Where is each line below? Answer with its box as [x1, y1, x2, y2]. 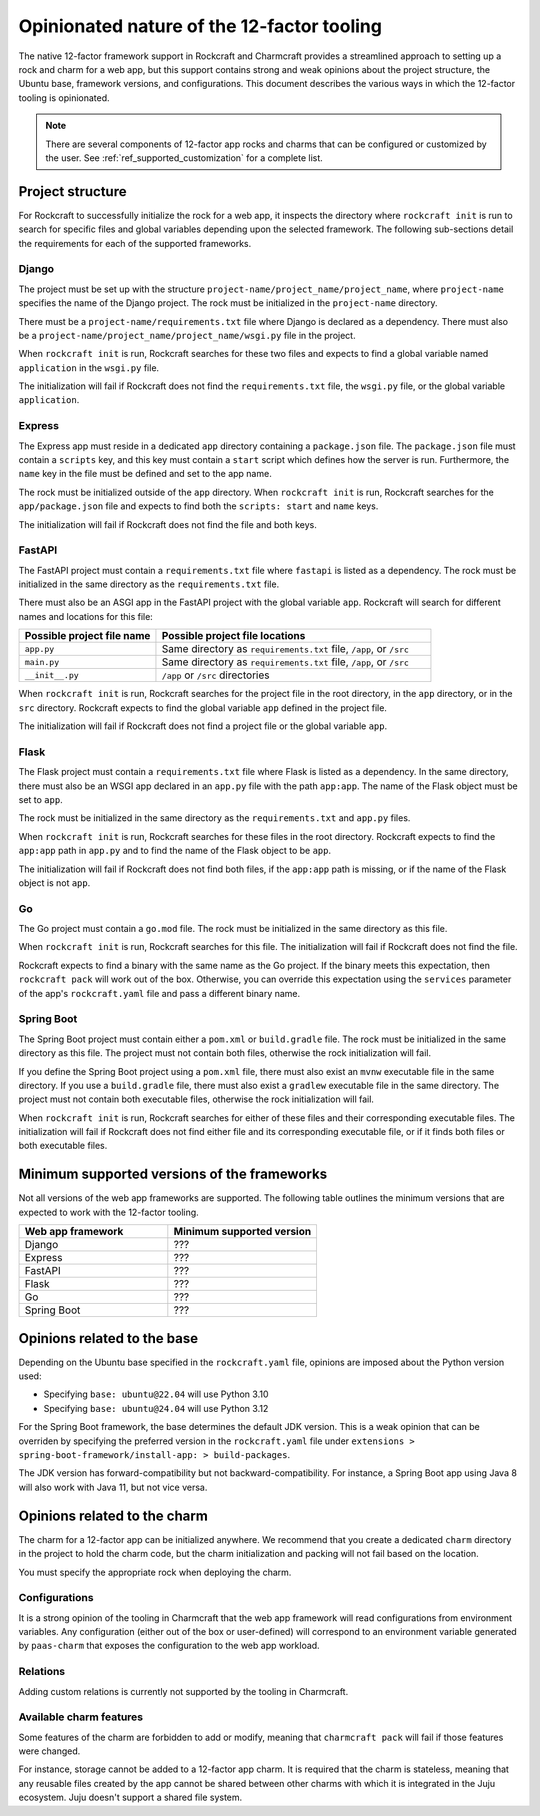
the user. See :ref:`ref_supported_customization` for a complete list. [45, 151, 324, 164]
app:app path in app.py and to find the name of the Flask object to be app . [18, 845, 332, 857]
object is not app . [18, 876, 91, 889]
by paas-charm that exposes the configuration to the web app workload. [18, 1640, 320, 1652]
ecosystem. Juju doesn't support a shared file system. [18, 1791, 243, 1804]
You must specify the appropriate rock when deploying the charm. [18, 1566, 292, 1578]
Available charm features [18, 1710, 144, 1724]
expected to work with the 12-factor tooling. [18, 1206, 199, 1218]
